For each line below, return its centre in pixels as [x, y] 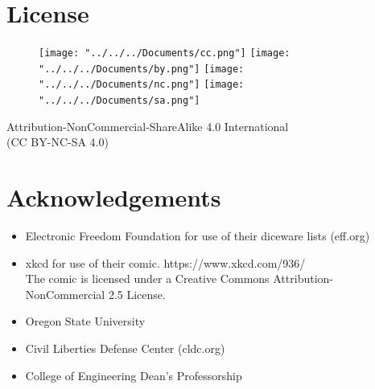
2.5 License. [137, 294]
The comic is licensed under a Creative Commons [147, 278]
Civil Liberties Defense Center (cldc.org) [125, 348]
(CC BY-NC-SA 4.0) [58, 142]
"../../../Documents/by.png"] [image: [142, 69]
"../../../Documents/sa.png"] [120, 101]
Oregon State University [85, 321]
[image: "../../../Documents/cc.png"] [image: [165, 53]
